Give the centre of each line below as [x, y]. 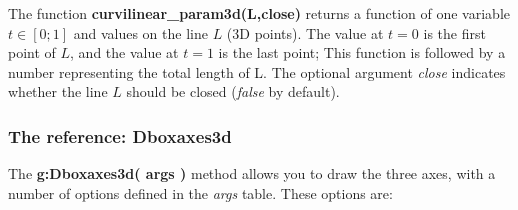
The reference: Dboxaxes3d [120, 135]
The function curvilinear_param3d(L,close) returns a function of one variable [259, 13]
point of [32, 52]
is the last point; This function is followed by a [362, 52]
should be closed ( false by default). [233, 91]
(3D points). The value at [305, 32]
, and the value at [124, 52]
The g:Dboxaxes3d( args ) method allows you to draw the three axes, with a [252, 173]
